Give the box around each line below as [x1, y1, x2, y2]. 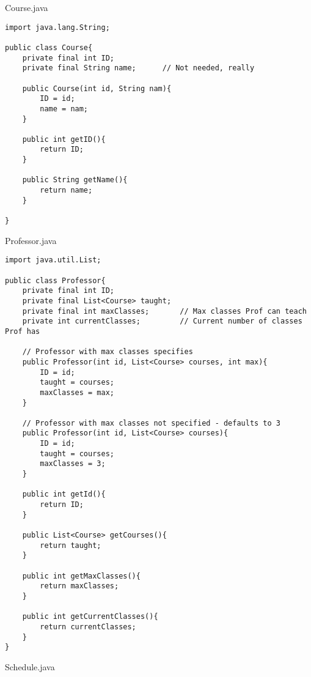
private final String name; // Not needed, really [22, 64, 255, 73]
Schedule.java [5, 660, 55, 673]
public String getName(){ [22, 176, 128, 185]
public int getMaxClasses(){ [22, 571, 141, 580]
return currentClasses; [40, 622, 136, 631]
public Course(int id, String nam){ [22, 84, 172, 93]
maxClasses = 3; [40, 459, 106, 468]
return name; [40, 186, 93, 195]
